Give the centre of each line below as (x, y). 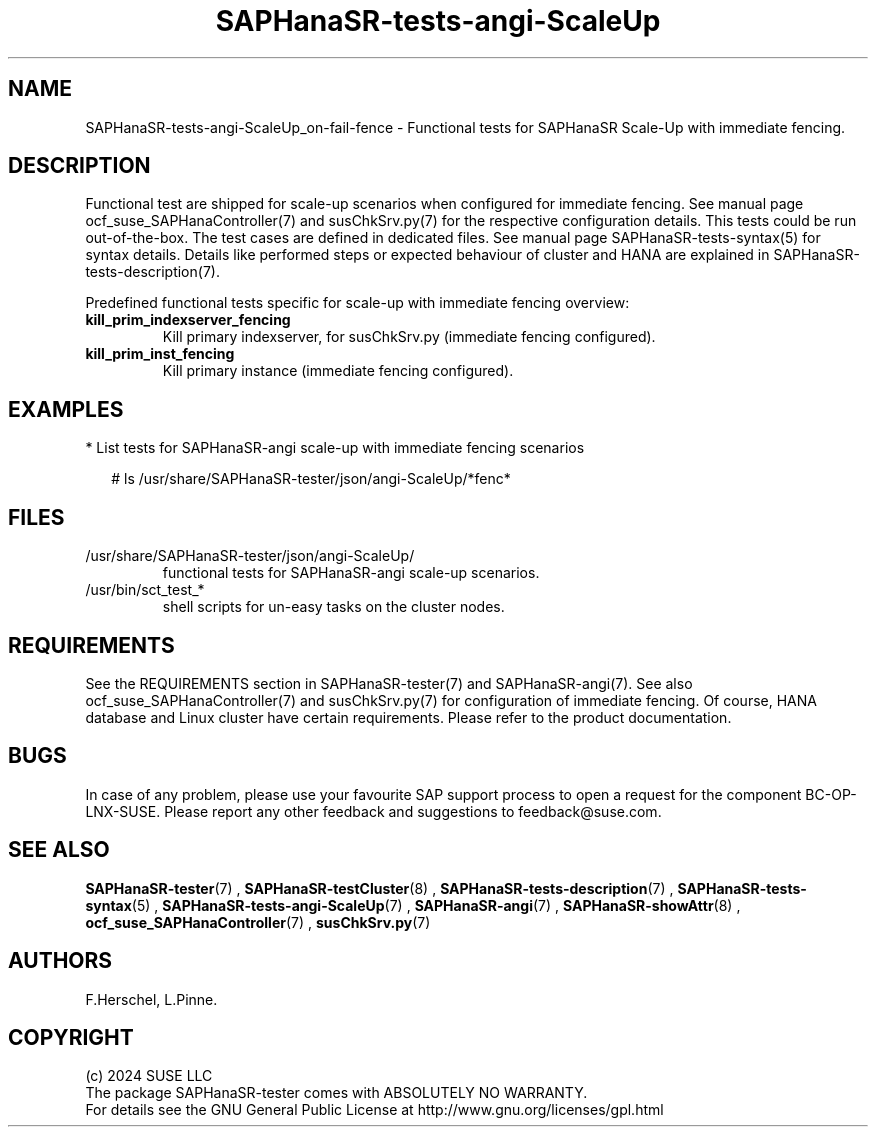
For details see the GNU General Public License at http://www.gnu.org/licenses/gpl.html (374, 1110)
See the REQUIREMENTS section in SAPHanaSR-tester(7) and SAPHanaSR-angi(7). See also (389, 683)
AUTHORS (60, 961)
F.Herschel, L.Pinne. (151, 999)
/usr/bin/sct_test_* (145, 590)
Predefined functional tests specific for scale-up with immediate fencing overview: (357, 303)
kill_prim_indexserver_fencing (188, 320)
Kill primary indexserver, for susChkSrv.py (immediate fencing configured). (409, 337)
